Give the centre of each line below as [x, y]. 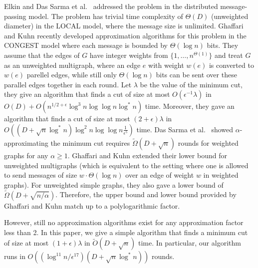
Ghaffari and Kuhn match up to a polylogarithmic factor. [92, 205]
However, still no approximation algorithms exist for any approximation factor [124, 222]
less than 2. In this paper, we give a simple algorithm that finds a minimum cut [126, 232]
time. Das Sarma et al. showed [185, 129]
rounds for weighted [208, 142]
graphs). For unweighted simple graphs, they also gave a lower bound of [114, 184]
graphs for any [26, 155]
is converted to [231, 65]
